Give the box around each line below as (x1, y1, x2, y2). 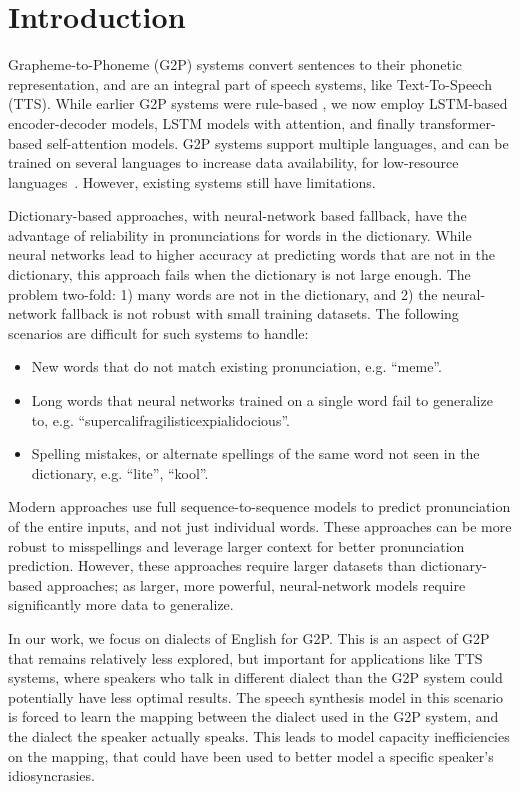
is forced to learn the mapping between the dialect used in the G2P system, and (8, 706, 499, 727)
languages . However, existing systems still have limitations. (8, 171, 376, 192)
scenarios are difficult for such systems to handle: (8, 322, 309, 343)
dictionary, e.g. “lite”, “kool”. (31, 462, 209, 483)
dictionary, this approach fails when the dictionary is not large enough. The (8, 264, 471, 285)
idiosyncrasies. (8, 765, 95, 786)
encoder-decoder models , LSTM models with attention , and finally (8, 112, 415, 133)
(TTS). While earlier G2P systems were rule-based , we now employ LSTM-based (8, 93, 508, 114)
